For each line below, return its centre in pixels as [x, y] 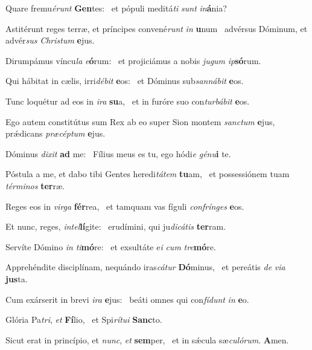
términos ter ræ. [35, 185]
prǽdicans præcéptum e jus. [56, 133]
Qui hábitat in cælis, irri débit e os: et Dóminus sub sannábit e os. [125, 81]
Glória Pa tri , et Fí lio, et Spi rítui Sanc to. [84, 319]
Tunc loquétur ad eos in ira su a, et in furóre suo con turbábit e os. [128, 101]
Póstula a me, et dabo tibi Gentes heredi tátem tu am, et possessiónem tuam [148, 174]
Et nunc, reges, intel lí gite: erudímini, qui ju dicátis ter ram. [116, 226]
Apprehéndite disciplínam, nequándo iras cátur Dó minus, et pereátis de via [145, 267]
